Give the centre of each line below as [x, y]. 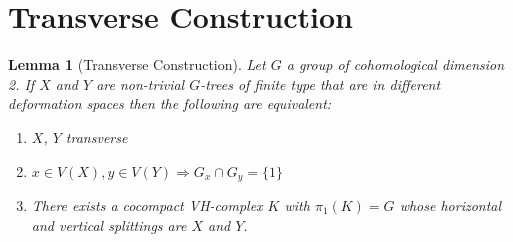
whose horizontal [450, 204]
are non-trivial [140, 83]
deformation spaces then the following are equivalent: [170, 103]
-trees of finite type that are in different [320, 83]
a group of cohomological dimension [395, 64]
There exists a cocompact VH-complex [147, 204]
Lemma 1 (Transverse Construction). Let [137, 64]
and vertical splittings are [109, 224]
